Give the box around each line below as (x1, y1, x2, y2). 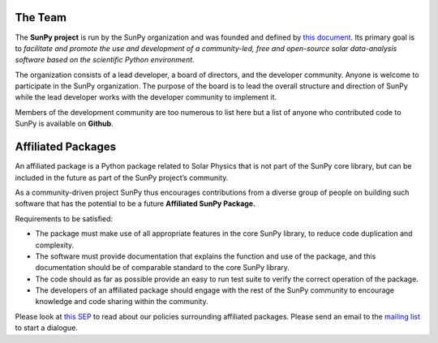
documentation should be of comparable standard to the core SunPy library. (35, 263, 290, 272)
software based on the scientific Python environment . (15, 55, 195, 65)
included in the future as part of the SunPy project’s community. (15, 173, 229, 182)
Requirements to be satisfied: (15, 213, 114, 223)
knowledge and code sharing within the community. (35, 297, 208, 307)
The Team (15, 11, 67, 24)
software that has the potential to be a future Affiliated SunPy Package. (15, 199, 255, 208)
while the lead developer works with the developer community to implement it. (15, 92, 277, 102)
